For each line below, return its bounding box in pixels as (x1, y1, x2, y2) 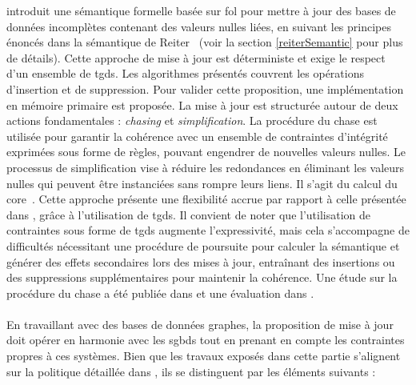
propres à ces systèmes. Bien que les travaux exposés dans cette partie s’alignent (6, 347, 401, 364)
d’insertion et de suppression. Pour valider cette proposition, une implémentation (6, 80, 404, 97)
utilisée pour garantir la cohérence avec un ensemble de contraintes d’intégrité (6, 127, 388, 144)
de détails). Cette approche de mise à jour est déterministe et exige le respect (6, 49, 386, 66)
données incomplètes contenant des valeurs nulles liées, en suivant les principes (6, 18, 391, 34)
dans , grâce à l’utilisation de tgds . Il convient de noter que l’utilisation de (6, 206, 371, 223)
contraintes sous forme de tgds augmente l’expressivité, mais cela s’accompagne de (6, 222, 410, 239)
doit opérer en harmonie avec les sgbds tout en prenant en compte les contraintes (6, 331, 405, 348)
